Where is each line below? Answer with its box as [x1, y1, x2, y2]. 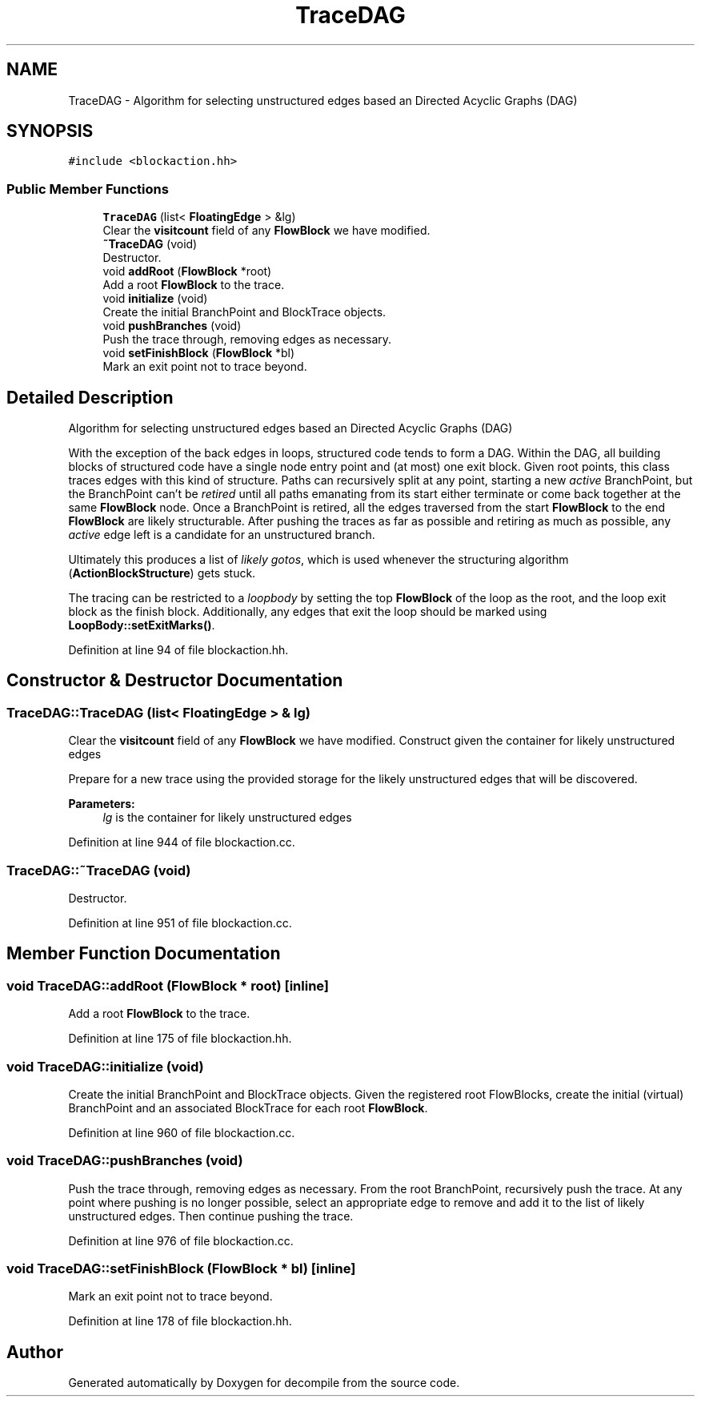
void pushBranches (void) [102, 319, 242, 333]
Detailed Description [6, 387, 174, 408]
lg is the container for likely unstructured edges [102, 810, 352, 825]
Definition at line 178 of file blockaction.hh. [68, 1314, 292, 1329]
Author [6, 1341, 63, 1362]
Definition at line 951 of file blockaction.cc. [68, 916, 292, 930]
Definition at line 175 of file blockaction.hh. [68, 1031, 292, 1046]
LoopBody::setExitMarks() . [68, 618, 215, 633]
